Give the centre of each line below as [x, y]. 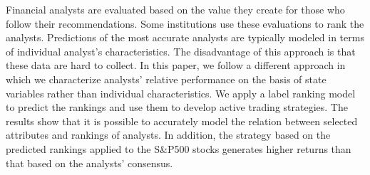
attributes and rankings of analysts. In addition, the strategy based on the [168, 135]
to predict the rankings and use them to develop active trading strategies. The [177, 107]
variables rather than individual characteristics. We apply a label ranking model [181, 93]
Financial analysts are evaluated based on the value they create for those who [175, 9]
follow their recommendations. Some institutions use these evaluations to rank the [185, 23]
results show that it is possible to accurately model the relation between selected [182, 121]
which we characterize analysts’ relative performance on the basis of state [166, 79]
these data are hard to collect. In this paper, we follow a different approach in [176, 65]
